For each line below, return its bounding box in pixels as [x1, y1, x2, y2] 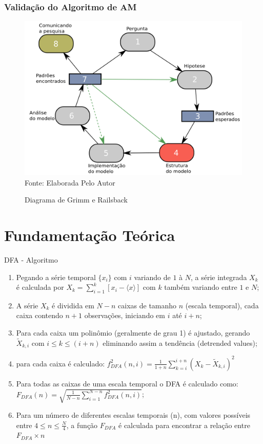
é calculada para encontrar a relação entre [118, 419, 250, 430]
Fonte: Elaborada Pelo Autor [25, 177, 115, 188]
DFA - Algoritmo [4, 254, 58, 265]
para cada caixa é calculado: [16, 358, 105, 368]
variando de [134, 271, 171, 282]
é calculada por [16, 282, 64, 292]
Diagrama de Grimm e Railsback [25, 194, 128, 205]
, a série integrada [190, 271, 247, 282]
